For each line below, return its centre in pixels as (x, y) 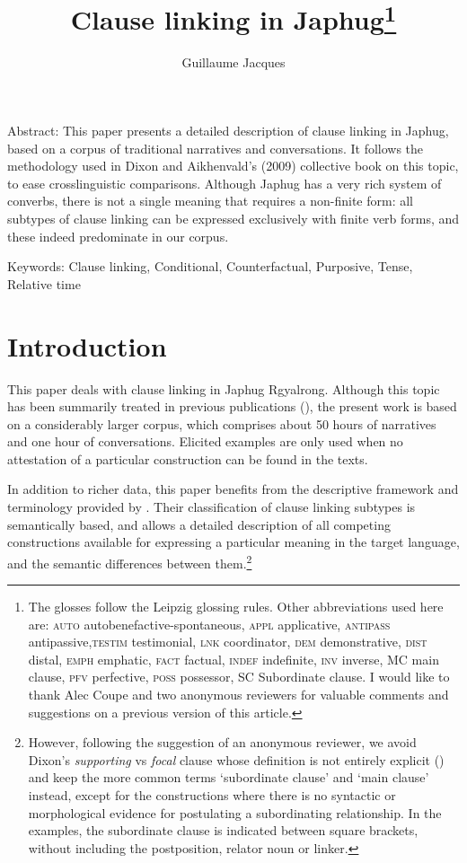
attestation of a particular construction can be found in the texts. (188, 458)
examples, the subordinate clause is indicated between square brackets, (223, 830)
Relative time (44, 283)
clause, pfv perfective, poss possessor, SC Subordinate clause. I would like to (239, 677)
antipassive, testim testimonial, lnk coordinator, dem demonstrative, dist (228, 642)
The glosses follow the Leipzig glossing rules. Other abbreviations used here (236, 607)
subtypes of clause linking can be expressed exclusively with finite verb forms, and (233, 219)
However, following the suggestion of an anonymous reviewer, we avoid (222, 742)
